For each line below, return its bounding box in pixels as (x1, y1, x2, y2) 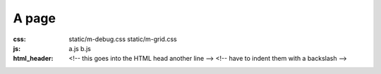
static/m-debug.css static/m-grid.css (68, 35, 177, 43)
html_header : (13, 54, 54, 63)
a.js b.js (68, 44, 91, 52)
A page (13, 10, 56, 26)
